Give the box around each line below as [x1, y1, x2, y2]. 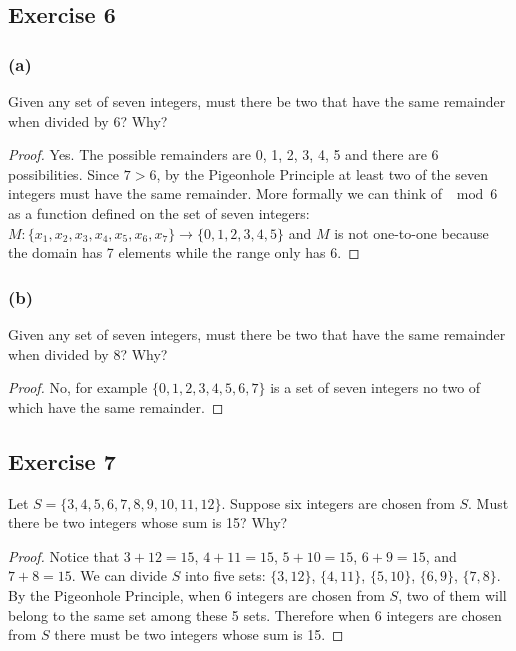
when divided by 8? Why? [8, 343, 168, 364]
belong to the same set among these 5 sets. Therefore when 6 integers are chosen [8, 604, 502, 625]
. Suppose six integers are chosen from [221, 492, 455, 513]
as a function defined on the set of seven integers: [8, 202, 310, 223]
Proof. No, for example [8, 377, 148, 398]
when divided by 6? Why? [8, 110, 168, 131]
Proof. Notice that [8, 545, 120, 566]
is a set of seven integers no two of [270, 377, 481, 398]
